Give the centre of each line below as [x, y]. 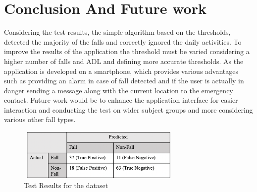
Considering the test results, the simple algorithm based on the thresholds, [117, 32]
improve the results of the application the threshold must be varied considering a [127, 51]
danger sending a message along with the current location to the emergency [119, 90]
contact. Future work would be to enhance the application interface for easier [121, 100]
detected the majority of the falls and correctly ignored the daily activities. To [123, 41]
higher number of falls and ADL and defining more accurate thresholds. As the [124, 61]
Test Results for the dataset [66, 185]
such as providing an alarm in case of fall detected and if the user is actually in [124, 81]
